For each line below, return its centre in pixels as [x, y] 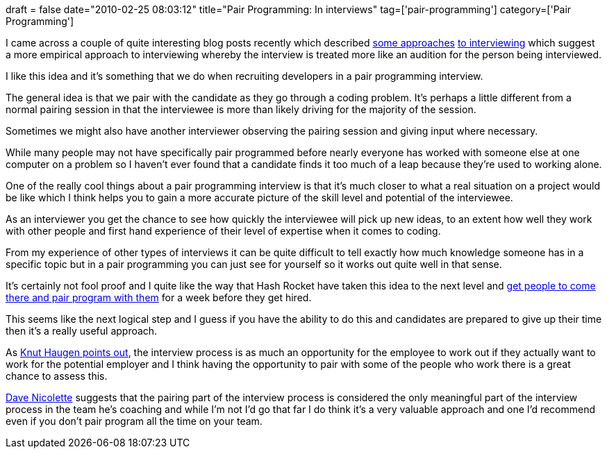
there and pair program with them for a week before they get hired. [159, 297]
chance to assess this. [57, 376]
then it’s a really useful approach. [82, 331]
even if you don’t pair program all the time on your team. [134, 421]
